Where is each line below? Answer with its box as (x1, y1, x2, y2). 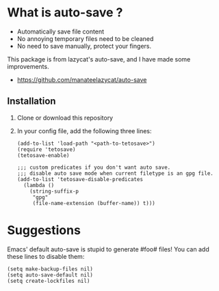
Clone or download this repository (16, 113, 114, 122)
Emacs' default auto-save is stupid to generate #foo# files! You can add (7, 245, 210, 253)
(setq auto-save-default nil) (7, 271, 94, 278)
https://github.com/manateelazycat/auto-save (16, 75, 147, 83)
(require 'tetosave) (16, 145, 76, 153)
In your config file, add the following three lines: (16, 126, 152, 135)
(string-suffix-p (29, 188, 79, 195)
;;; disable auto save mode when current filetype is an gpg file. (16, 169, 214, 177)
